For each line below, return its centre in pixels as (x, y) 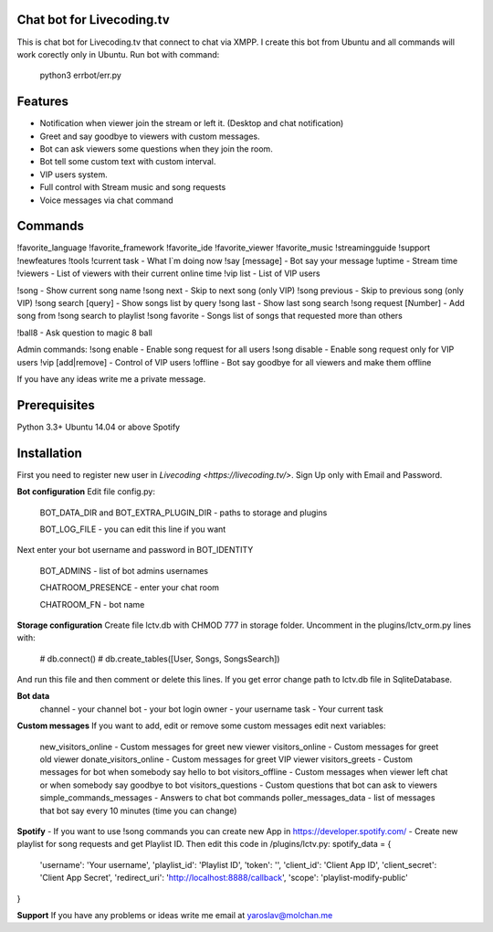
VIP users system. (74, 175)
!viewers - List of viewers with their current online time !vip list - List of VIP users (168, 273)
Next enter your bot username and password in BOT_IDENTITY (135, 550)
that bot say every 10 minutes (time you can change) (138, 810)
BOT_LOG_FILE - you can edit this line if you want (133, 529)
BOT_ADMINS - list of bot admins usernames (124, 570)
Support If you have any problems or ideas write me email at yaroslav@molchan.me (175, 915)
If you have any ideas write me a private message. (111, 378)
